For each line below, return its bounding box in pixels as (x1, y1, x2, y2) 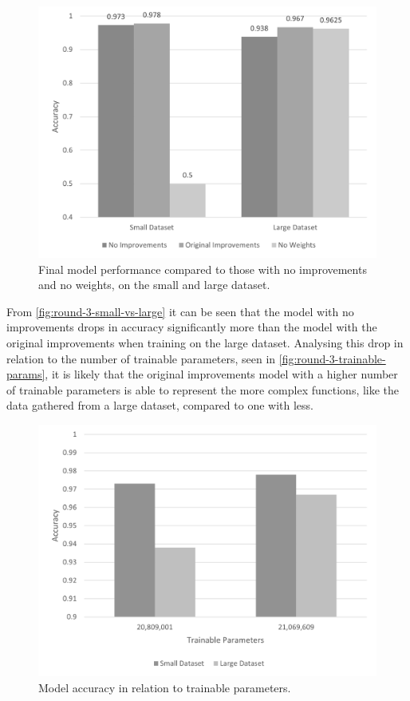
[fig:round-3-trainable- (278, 350, 386, 366)
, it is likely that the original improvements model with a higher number (45, 366, 398, 382)
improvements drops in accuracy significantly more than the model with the (6, 319, 377, 335)
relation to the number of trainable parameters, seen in (6, 350, 276, 366)
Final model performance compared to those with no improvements (38, 260, 367, 277)
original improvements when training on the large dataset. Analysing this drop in (6, 335, 404, 351)
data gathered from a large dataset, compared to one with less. (6, 397, 313, 414)
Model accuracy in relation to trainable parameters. (38, 679, 291, 695)
